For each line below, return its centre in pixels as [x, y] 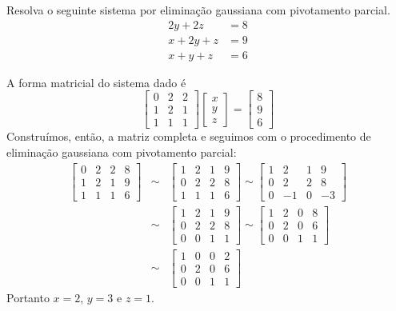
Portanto [28, 297]
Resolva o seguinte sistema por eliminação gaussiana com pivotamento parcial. [198, 10]
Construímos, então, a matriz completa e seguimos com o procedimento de [189, 136]
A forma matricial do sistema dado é [96, 82]
